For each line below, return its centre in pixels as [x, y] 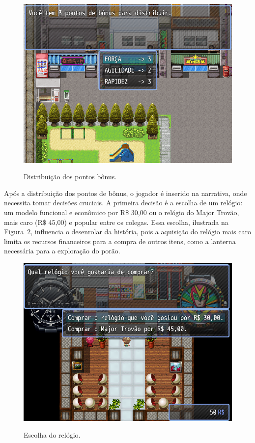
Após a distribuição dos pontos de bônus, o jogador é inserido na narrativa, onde [126, 193]
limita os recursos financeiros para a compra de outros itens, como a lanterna [120, 241]
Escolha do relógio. [52, 434]
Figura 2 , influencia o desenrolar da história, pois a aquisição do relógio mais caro [127, 232]
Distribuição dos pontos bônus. [70, 177]
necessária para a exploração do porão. [62, 251]
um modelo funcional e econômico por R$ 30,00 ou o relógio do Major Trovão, [122, 212]
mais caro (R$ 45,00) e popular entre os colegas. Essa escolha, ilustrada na [116, 222]
